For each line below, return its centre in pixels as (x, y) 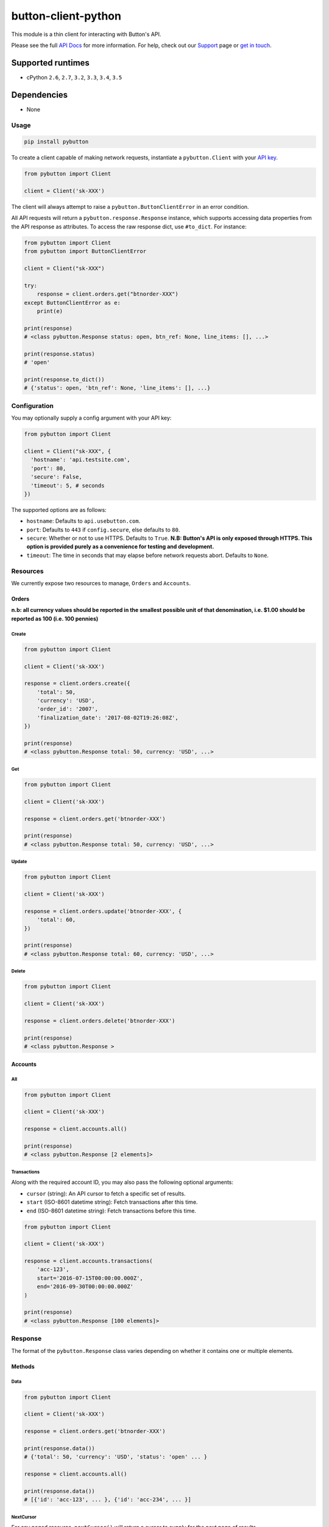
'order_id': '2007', (68, 709)
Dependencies (40, 95)
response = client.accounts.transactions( (88, 1261)
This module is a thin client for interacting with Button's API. (86, 34)
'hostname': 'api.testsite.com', (80, 460)
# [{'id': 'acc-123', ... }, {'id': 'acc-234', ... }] (108, 1500)
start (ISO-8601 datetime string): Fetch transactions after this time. (112, 1202)
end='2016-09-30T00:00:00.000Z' (85, 1287)
